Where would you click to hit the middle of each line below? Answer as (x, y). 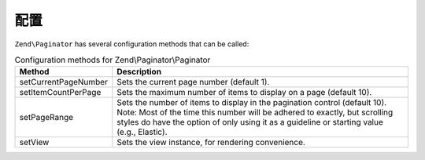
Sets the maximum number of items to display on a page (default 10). (244, 93)
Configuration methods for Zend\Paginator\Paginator (113, 60)
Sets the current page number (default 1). (193, 82)
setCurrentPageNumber (63, 82)
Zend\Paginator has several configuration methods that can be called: (132, 44)
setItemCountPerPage (60, 93)
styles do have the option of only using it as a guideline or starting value (250, 122)
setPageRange (46, 118)
